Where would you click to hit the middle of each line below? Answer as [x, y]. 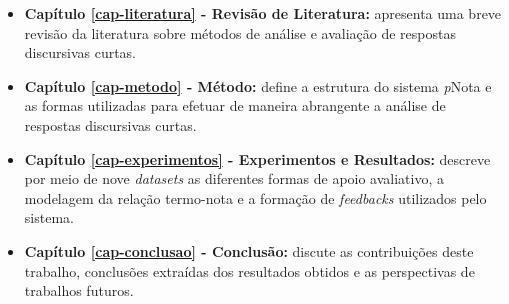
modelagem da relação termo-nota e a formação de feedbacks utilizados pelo [255, 197]
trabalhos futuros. [79, 290]
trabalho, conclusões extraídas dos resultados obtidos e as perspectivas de [249, 270]
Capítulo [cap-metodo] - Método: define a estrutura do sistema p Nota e [258, 85]
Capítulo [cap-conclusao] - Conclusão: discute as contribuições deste [249, 250]
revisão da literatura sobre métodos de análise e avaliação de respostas [240, 32]
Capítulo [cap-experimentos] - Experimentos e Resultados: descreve [257, 158]
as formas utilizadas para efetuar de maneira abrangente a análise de [235, 105]
